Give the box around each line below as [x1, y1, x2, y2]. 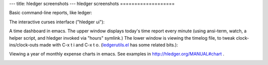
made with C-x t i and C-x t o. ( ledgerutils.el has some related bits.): [39, 42, 178, 48]
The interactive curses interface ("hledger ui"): [9, 19, 105, 25]
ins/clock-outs [9, 42, 39, 48]
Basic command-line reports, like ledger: [9, 10, 92, 16]
